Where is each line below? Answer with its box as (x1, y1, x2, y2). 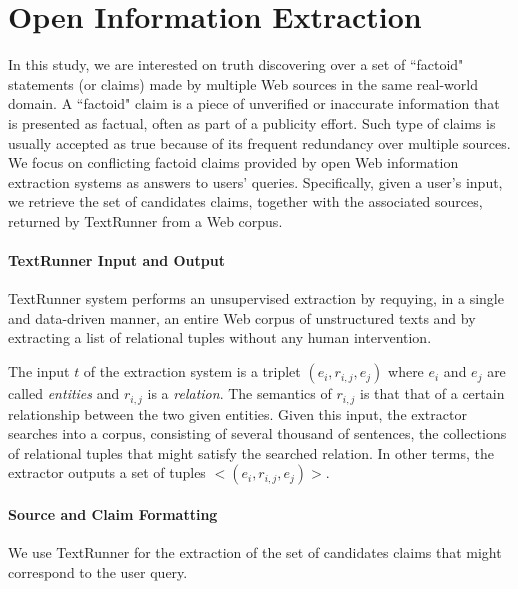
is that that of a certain (360, 383, 505, 404)
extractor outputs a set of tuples (8, 462, 206, 483)
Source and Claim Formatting (8, 503, 218, 524)
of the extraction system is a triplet (83, 361, 301, 382)
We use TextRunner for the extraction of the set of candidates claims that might (8, 542, 502, 563)
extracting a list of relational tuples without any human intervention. (8, 327, 432, 348)
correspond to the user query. (8, 561, 188, 582)
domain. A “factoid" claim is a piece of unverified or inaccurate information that (8, 93, 500, 114)
